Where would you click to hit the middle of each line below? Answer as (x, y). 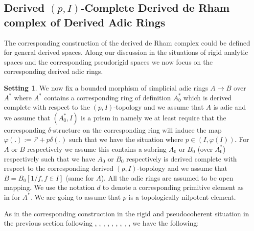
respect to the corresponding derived (59, 168)
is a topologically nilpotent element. (182, 196)
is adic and (230, 107)
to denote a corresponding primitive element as (173, 187)
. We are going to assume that (75, 196)
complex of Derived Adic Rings (85, 22)
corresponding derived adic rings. (54, 71)
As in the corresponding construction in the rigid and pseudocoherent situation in (127, 213)
